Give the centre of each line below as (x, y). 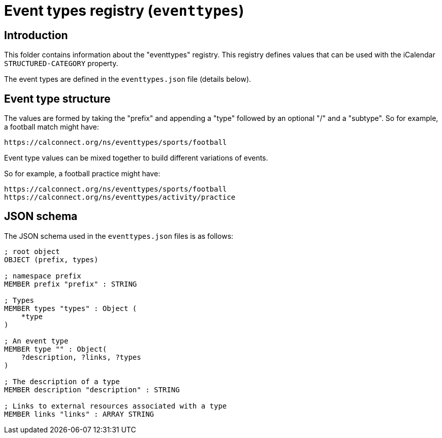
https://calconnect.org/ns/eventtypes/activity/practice (120, 197)
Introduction (36, 35)
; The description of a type (62, 381)
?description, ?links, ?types (81, 357)
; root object (32, 251)
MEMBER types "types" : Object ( (71, 308)
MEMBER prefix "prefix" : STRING (71, 284)
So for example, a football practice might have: (82, 174)
